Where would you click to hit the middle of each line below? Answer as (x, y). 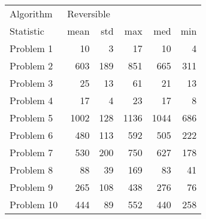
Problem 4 (31, 100)
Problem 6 (31, 135)
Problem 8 (31, 170)
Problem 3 (31, 83)
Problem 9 (31, 187)
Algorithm (31, 13)
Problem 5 (31, 118)
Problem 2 (31, 66)
